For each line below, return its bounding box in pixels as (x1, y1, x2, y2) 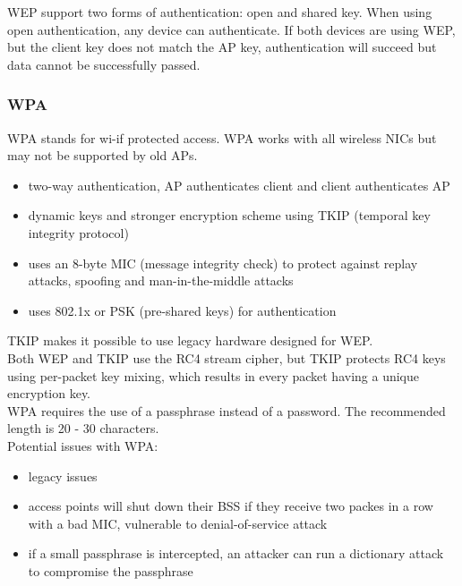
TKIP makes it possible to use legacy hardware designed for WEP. (7, 331, 373, 350)
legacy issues (28, 466, 98, 485)
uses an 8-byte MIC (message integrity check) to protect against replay (28, 253, 418, 272)
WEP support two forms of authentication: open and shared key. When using (7, 3, 432, 21)
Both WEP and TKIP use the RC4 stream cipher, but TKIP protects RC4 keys (7, 348, 446, 367)
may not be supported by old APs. (7, 146, 198, 165)
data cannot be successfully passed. (7, 55, 201, 73)
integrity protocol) (28, 223, 129, 242)
